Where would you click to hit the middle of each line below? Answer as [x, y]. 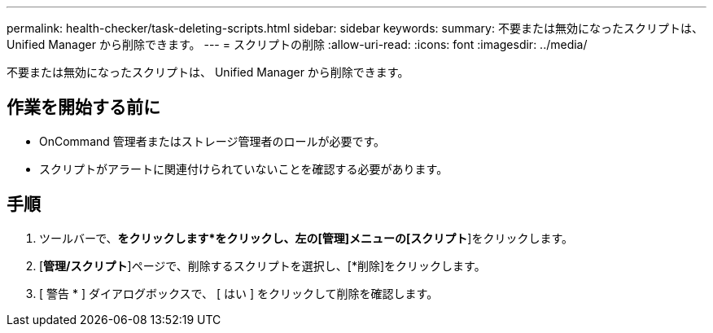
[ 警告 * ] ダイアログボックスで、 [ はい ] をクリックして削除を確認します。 [239, 293]
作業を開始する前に [83, 107]
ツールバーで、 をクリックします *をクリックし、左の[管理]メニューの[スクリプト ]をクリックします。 [306, 238]
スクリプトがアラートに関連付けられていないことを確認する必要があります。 [244, 169]
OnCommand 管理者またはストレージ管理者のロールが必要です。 [212, 141]
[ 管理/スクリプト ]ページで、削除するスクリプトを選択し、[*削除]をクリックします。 [262, 265]
